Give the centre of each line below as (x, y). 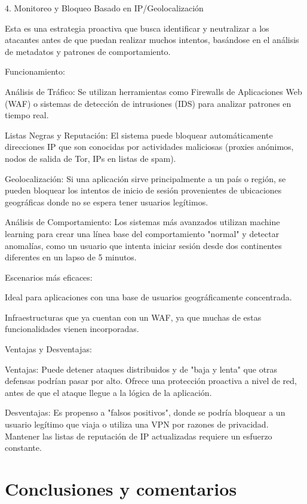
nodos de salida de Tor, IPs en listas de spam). (90, 158)
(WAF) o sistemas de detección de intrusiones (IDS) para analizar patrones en (148, 103)
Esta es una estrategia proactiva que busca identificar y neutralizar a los (137, 28)
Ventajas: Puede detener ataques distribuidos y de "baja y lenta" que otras (141, 369)
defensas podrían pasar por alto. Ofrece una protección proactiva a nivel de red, (151, 381)
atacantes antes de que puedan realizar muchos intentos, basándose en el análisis (152, 40)
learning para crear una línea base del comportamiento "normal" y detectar (142, 233)
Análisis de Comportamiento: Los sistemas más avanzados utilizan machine (142, 222)
